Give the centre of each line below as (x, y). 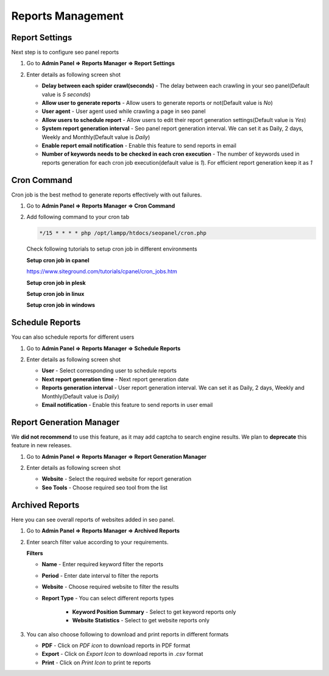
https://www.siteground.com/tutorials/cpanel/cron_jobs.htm (102, 271)
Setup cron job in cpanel (58, 260)
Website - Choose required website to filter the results (110, 587)
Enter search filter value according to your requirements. (97, 542)
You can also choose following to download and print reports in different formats (127, 634)
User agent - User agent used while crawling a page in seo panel (124, 111)
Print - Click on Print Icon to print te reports (96, 663)
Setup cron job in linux (55, 293)
